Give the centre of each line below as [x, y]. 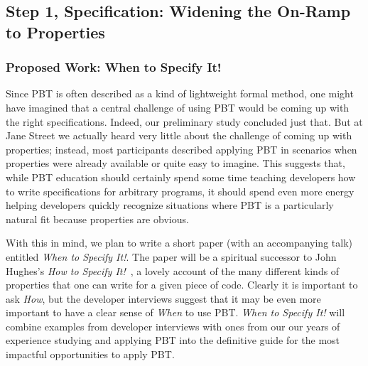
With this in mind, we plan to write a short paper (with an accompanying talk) [179, 243]
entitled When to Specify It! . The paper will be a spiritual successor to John [171, 256]
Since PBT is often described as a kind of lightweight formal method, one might [180, 93]
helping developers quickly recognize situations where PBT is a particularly [170, 205]
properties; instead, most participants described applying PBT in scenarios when [182, 149]
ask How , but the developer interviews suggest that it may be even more [163, 298]
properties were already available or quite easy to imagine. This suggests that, [175, 163]
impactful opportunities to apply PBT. [90, 354]
